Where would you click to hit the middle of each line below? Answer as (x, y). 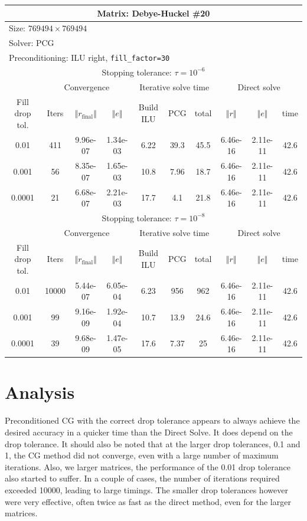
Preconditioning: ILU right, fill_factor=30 (89, 58)
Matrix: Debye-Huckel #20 (153, 13)
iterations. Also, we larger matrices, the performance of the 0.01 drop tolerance (148, 466)
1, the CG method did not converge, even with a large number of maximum (142, 455)
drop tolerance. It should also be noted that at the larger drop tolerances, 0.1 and (153, 443)
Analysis (40, 392)
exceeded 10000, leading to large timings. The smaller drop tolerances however (146, 489)
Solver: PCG (32, 43)
